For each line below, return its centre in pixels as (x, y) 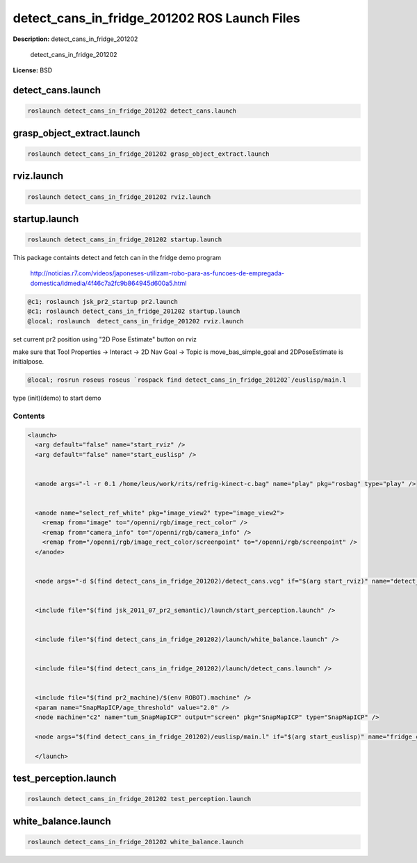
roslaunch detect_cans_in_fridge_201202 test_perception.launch (139, 799)
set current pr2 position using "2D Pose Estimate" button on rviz (105, 339)
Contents (29, 416)
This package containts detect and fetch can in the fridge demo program (117, 258)
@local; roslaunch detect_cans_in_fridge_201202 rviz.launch (136, 321)
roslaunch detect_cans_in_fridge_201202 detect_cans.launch (132, 111)
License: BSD (33, 70)
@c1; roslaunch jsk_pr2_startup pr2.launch (103, 301)
